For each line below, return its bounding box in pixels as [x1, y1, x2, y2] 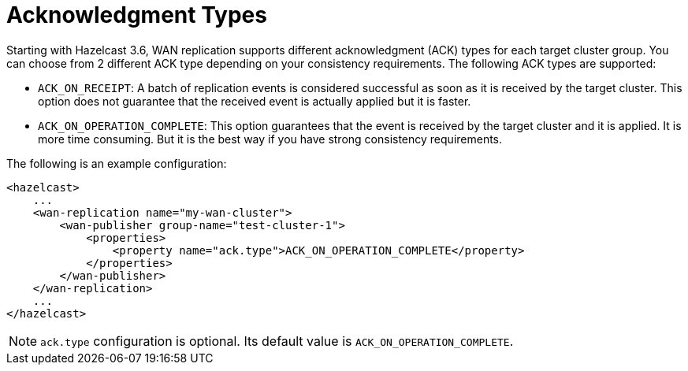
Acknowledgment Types [6, 2, 267, 28]
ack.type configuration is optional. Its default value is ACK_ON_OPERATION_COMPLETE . [40, 332, 514, 349]
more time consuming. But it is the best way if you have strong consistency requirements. [38, 132, 503, 146]
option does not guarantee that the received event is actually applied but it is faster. [38, 94, 471, 108]
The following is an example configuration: [6, 156, 227, 170]
